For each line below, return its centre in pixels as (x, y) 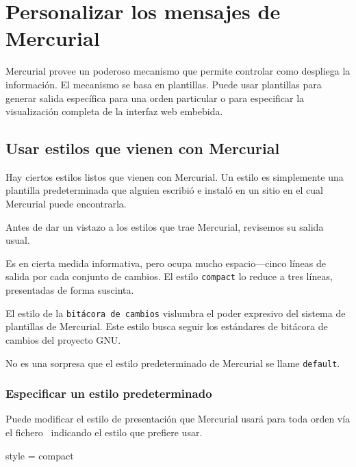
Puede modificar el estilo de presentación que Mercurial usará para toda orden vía (178, 419)
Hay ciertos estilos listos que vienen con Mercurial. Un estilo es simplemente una (175, 176)
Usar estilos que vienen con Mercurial (143, 148)
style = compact (40, 455)
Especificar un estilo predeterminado (109, 393)
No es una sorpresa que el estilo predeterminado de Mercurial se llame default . (173, 363)
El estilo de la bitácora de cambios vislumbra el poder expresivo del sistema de (176, 313)
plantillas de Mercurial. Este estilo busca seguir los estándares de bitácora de (167, 326)
